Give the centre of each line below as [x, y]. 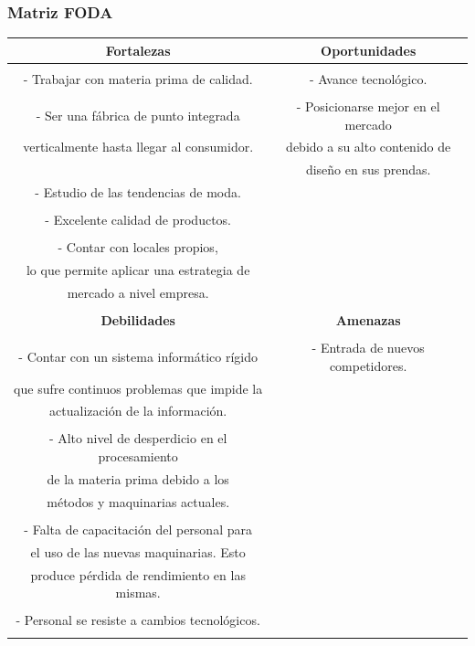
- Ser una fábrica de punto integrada [138, 115]
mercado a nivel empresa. [138, 292]
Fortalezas [138, 50]
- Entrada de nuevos [368, 348]
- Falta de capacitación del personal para [138, 529]
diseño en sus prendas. [368, 169]
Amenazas [368, 320]
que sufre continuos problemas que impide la [138, 388]
